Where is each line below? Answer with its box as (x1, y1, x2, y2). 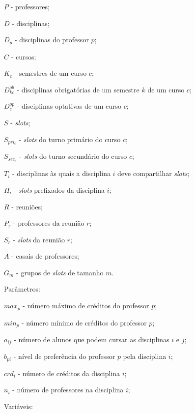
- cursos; (11, 51, 36, 61)
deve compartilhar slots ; (117, 168, 190, 178)
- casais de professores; (11, 251, 79, 261)
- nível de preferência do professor (13, 351, 115, 361)
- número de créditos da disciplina (18, 368, 120, 378)
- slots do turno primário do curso (19, 134, 121, 144)
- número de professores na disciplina (12, 384, 124, 395)
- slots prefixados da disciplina (14, 184, 105, 195)
